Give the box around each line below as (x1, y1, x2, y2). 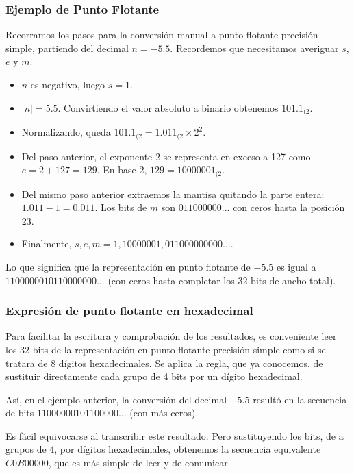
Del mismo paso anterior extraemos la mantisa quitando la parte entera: (21, 186, 325, 201)
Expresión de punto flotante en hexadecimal (5, 302, 253, 319)
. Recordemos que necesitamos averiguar (170, 40, 339, 55)
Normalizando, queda (21, 125, 111, 139)
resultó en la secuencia (253, 392, 347, 406)
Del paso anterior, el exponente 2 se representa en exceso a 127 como (21, 149, 311, 163)
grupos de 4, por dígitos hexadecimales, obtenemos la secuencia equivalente (5, 442, 321, 456)
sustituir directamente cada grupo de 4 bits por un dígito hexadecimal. (5, 369, 303, 384)
